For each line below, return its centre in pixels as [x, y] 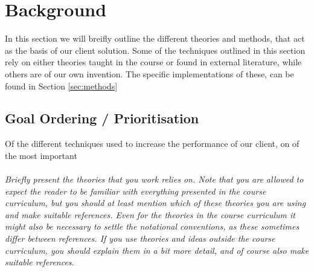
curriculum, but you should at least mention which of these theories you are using [155, 203]
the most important [41, 155]
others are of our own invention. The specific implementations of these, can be [149, 73]
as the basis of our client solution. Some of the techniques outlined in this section [155, 50]
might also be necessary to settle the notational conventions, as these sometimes [152, 226]
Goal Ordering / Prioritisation [102, 118]
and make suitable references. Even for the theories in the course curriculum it [150, 214]
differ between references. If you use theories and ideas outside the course [140, 238]
